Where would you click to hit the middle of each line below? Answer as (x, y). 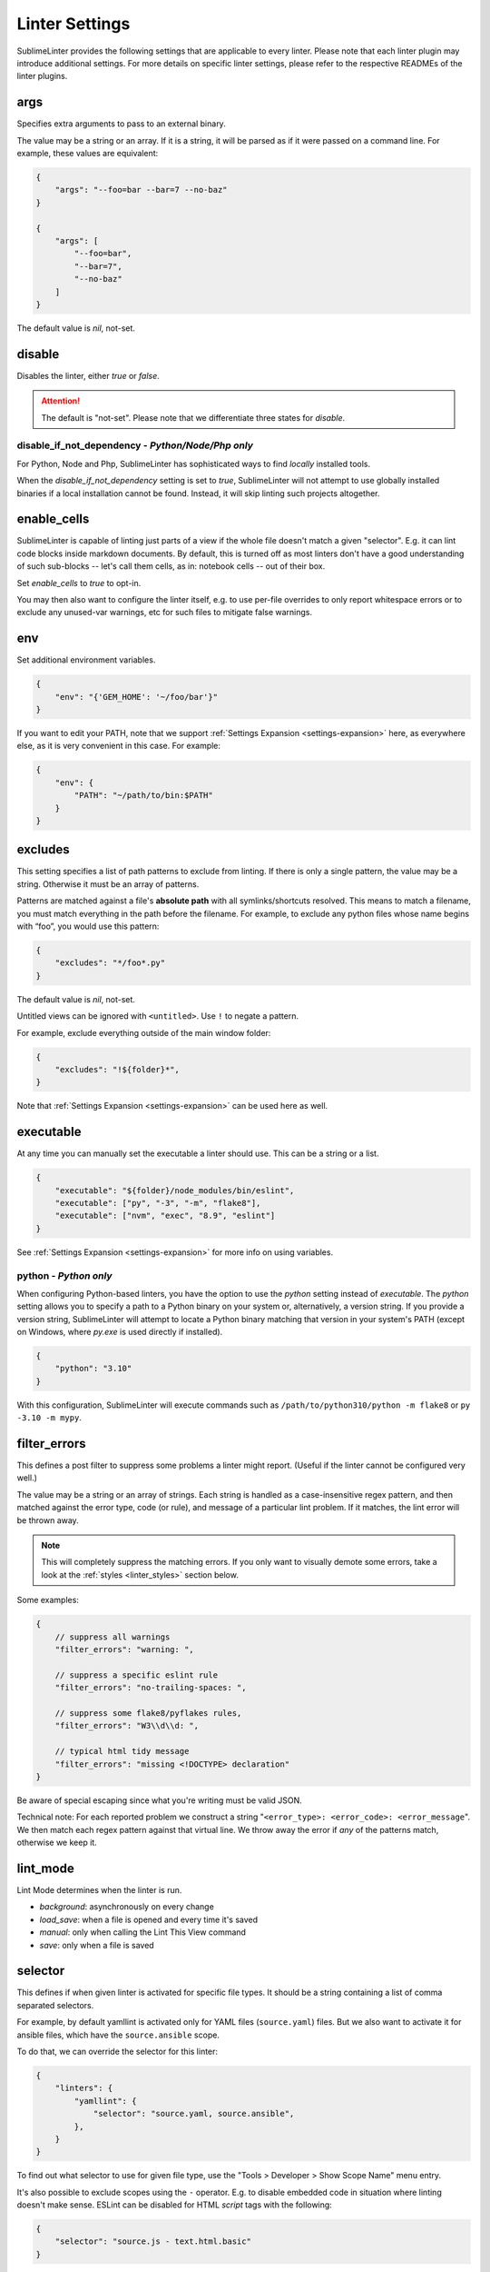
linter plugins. (42, 76)
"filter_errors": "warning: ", (124, 1649)
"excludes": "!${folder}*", (118, 1069)
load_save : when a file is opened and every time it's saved (149, 1919)
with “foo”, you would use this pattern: (88, 926)
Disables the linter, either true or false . (88, 375)
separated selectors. (55, 2005)
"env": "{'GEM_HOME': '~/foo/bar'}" (136, 697)
